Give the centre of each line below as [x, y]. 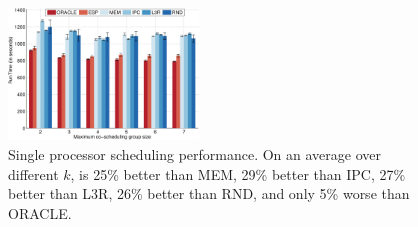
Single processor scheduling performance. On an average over [195, 154]
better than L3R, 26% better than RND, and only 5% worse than [209, 193]
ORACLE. [40, 212]
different [33, 173]
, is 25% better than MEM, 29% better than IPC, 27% [238, 173]
